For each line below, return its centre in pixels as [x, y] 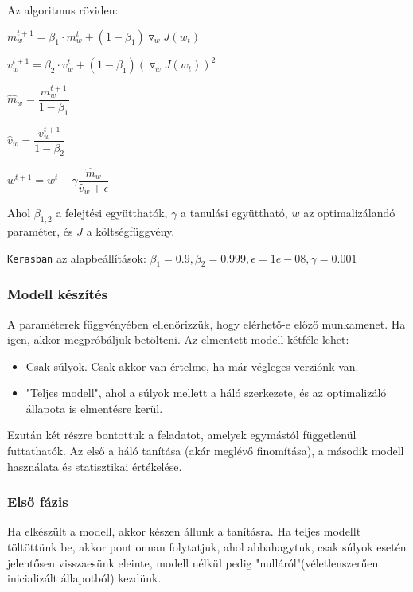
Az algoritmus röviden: [63, 10]
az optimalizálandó [349, 213]
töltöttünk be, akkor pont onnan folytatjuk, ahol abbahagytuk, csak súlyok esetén [207, 547]
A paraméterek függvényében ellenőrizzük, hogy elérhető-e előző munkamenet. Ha [206, 323]
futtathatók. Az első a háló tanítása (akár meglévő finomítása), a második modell [206, 451]
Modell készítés [57, 294]
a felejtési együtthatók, [112, 213]
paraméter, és [40, 230]
